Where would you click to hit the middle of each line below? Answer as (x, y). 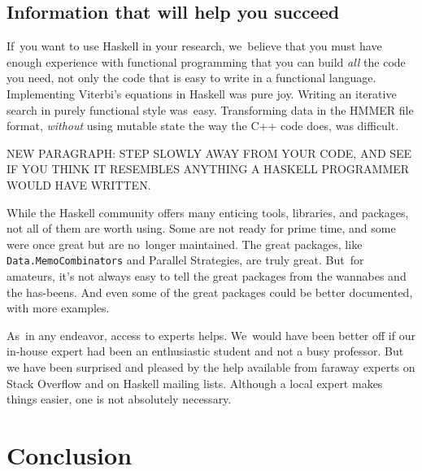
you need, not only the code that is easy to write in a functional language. (191, 78)
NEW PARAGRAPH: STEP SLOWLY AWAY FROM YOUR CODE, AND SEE (209, 153)
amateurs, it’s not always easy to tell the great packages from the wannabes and (207, 275)
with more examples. (58, 308)
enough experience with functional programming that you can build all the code (206, 61)
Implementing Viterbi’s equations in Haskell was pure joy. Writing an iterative (202, 93)
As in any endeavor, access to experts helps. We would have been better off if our (211, 335)
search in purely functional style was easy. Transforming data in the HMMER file (210, 109)
